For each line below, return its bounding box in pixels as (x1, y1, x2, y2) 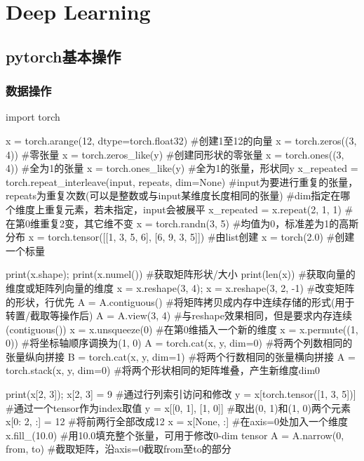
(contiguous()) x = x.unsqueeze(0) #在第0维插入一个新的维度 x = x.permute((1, (6, 321, 358, 336)
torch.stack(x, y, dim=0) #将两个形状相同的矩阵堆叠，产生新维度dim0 (6, 363, 321, 378)
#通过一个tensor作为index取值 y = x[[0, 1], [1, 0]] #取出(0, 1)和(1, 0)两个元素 (6, 400, 351, 415)
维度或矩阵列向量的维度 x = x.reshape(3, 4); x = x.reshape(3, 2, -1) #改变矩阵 (6, 280, 355, 295)
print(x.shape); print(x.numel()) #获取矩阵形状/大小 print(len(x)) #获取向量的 (6, 267, 356, 281)
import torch (6, 109, 60, 124)
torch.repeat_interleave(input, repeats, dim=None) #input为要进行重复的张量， (6, 174, 358, 189)
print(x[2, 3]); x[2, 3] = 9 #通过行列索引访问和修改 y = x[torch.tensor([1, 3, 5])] (6, 387, 356, 401)
